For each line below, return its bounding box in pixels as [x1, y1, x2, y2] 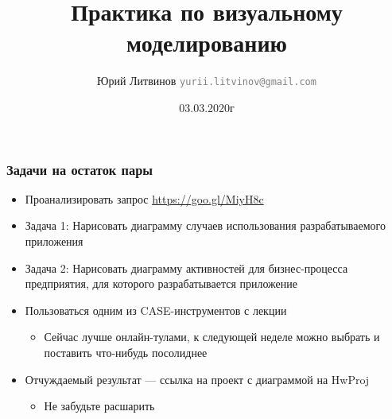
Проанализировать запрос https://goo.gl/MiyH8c [25, 190, 264, 207]
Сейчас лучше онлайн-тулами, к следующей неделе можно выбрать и [44, 328, 380, 345]
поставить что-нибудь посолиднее [44, 344, 208, 361]
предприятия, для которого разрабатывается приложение [25, 275, 298, 292]
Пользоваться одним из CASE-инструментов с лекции [25, 301, 287, 318]
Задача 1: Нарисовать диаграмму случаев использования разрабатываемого [25, 217, 386, 234]
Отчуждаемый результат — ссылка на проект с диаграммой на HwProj [25, 371, 370, 387]
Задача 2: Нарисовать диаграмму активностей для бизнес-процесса [25, 259, 348, 276]
